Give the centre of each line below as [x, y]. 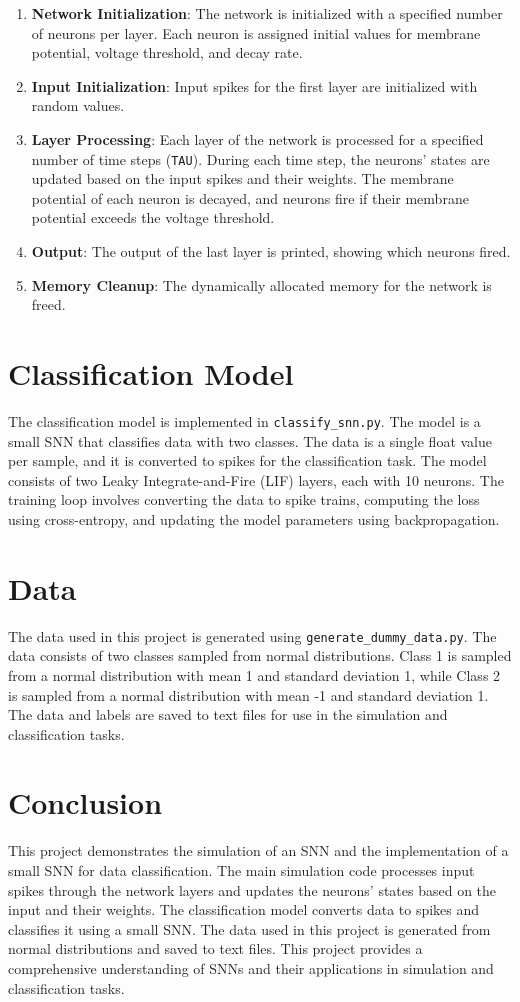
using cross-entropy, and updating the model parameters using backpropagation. [254, 518]
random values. [78, 105]
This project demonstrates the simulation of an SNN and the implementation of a [258, 850]
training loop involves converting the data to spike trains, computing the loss [244, 499]
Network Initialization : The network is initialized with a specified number [267, 13]
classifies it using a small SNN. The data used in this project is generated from [249, 928]
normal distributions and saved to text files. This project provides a [215, 948]
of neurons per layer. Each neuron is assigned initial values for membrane [256, 32]
